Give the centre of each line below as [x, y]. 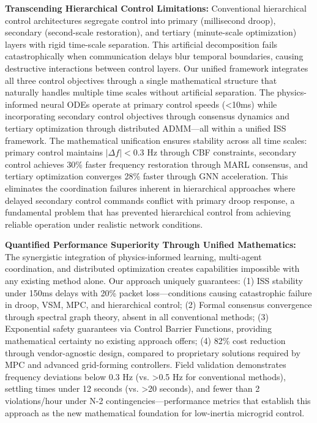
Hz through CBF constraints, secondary [222, 152]
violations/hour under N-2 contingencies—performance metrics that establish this [158, 400]
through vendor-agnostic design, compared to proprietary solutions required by [153, 352]
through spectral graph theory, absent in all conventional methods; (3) [137, 316]
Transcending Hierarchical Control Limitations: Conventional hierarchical [156, 8]
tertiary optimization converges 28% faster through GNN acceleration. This [147, 176]
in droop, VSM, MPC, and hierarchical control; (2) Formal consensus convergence [158, 305]
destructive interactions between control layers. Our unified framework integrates [157, 68]
